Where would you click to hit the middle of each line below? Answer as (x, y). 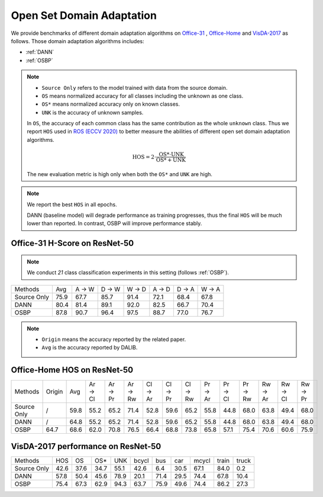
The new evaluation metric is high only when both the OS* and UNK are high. (120, 174)
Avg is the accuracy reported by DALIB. (90, 347)
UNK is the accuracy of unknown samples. (93, 112)
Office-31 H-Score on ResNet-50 (72, 243)
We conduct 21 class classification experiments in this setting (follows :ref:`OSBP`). (128, 272)
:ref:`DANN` (40, 52)
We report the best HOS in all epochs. (72, 204)
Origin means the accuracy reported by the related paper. (114, 339)
